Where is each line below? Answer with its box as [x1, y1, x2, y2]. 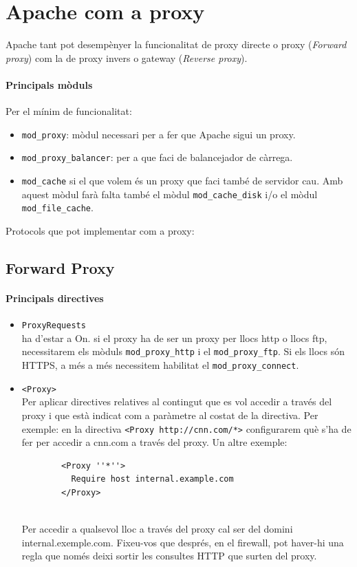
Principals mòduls [6, 77, 93, 92]
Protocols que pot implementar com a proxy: [6, 223, 195, 237]
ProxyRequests [21, 321, 86, 331]
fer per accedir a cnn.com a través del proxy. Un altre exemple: [21, 435, 288, 449]
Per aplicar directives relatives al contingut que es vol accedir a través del [21, 394, 332, 409]
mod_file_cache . [21, 200, 94, 215]
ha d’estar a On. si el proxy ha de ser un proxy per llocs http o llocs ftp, [21, 330, 327, 345]
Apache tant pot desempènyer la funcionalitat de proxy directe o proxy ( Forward [6, 37, 347, 52]
